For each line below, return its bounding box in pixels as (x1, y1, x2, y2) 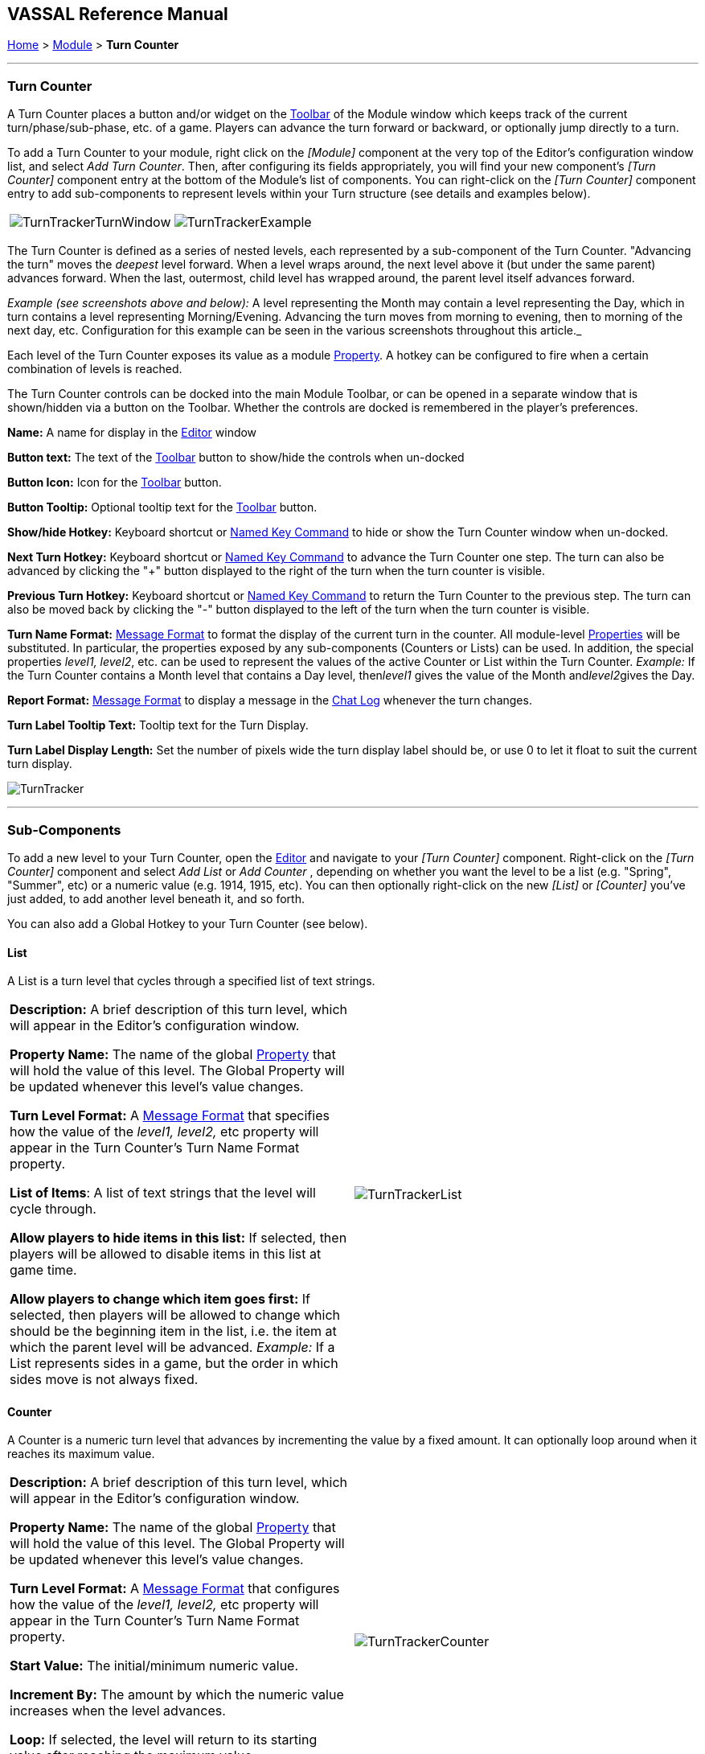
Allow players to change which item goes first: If (10, 1291, 310, 1308)
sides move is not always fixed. (10, 1371, 199, 1388)
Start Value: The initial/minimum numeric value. (10, 1657, 299, 1674)
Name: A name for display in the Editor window (7, 425, 257, 440)
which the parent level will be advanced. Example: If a (10, 1339, 335, 1356)
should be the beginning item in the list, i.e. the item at (10, 1323, 337, 1340)
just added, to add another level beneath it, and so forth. (7, 891, 305, 906)
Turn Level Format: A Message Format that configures (10, 1580, 340, 1597)
